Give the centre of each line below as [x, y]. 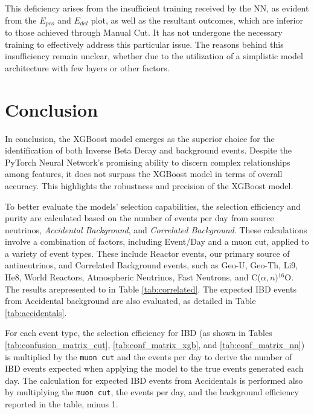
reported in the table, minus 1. [62, 404]
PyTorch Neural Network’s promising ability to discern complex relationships [148, 162]
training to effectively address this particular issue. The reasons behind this [144, 44]
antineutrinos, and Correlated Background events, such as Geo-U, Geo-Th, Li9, [152, 265]
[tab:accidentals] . [36, 312]
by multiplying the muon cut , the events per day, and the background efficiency [152, 392]
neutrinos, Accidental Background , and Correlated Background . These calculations [156, 229]
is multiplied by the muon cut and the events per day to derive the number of [149, 356]
